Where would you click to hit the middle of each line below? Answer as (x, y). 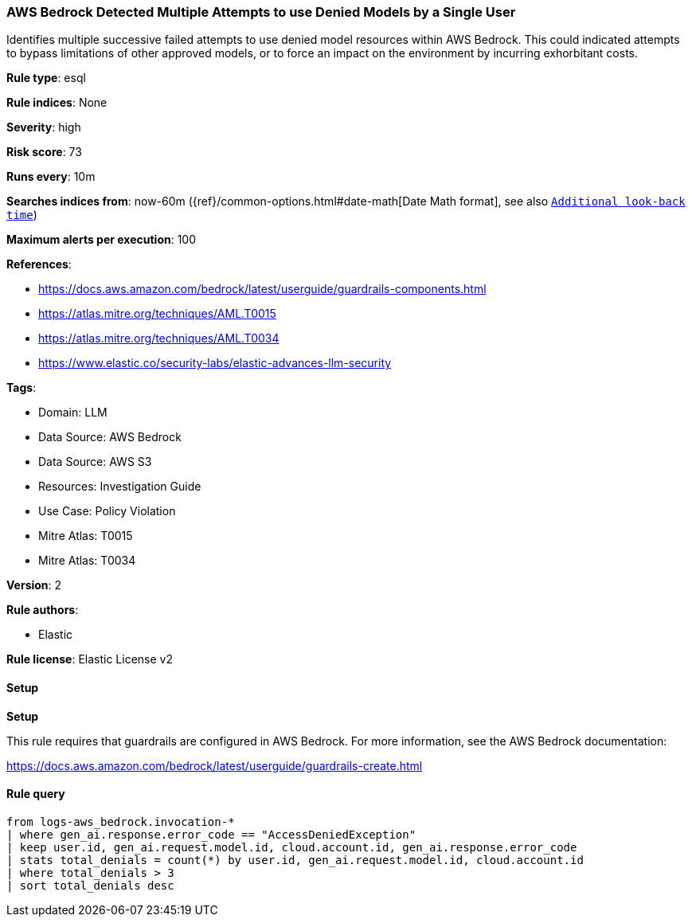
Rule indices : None (57, 103)
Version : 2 (34, 585)
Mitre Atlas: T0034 (87, 561)
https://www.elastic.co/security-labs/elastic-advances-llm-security (215, 363)
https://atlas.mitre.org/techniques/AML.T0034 (159, 338)
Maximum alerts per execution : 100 (102, 240)
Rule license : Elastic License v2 (90, 659)
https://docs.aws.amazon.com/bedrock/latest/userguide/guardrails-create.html (215, 765)
